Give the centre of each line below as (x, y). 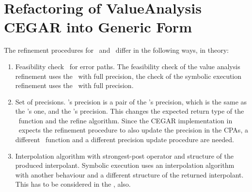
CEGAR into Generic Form (98, 27)
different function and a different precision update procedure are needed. (125, 140)
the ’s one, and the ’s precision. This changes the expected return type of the (130, 111)
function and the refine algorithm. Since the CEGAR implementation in (126, 120)
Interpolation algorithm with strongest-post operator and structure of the (124, 155)
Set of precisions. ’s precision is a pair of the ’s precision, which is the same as (131, 101)
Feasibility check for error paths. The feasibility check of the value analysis (128, 66)
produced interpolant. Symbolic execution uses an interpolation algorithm (125, 165)
